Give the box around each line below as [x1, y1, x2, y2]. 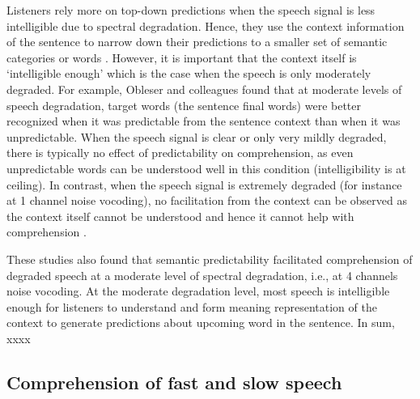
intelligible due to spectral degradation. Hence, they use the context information [6, 17, 405, 34]
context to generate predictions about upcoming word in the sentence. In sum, [6, 314, 395, 331]
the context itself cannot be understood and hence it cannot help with [6, 207, 354, 224]
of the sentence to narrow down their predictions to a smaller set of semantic [6, 33, 388, 50]
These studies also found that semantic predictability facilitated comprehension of [6, 250, 413, 267]
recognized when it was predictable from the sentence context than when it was [6, 112, 401, 129]
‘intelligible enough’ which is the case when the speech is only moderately [6, 65, 371, 82]
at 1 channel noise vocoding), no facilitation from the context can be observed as [6, 192, 407, 209]
